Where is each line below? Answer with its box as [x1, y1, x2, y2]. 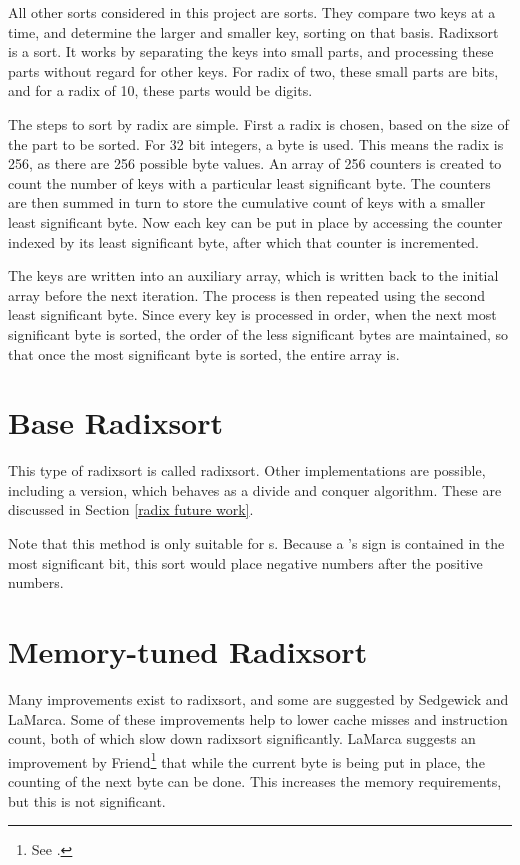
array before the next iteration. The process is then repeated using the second [8, 284, 485, 305]
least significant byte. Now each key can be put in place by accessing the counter [8, 211, 503, 232]
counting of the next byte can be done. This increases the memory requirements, [8, 770, 502, 791]
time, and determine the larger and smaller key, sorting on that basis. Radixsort [8, 21, 499, 42]
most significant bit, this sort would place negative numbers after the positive [8, 552, 483, 573]
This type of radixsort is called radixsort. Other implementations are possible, [8, 460, 486, 481]
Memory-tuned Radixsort [8, 630, 368, 671]
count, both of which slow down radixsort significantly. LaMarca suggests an [8, 728, 476, 749]
